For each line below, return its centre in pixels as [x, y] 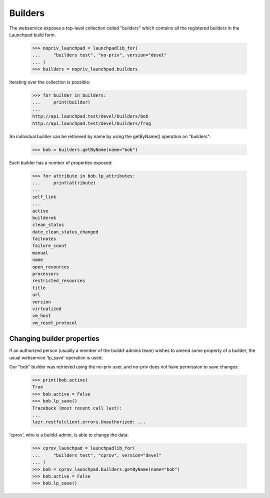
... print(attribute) [64, 183]
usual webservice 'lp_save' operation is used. [56, 357]
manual [40, 253]
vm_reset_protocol [55, 323]
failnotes [44, 239]
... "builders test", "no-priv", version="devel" [99, 55]
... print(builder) [61, 102]
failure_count [49, 246]
